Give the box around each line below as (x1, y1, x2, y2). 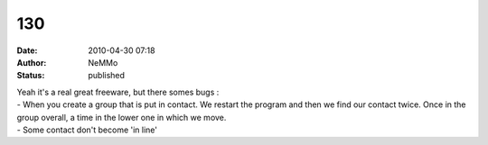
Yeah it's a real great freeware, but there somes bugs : (16, 86, 220, 97)
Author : (16, 57, 47, 68)
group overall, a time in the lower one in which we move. (16, 112, 227, 122)
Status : (16, 70, 45, 81)
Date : (16, 45, 38, 56)
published (88, 70, 126, 81)
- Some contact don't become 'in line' (16, 124, 158, 135)
